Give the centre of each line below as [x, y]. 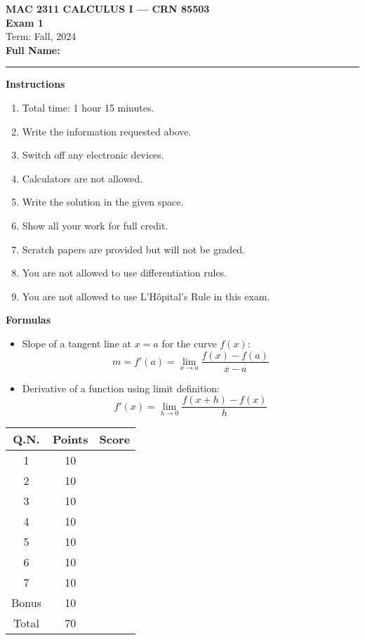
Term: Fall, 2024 [41, 36]
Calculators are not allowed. [82, 178]
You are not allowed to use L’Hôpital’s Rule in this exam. [146, 296]
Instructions [35, 84]
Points [70, 439]
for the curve [189, 343]
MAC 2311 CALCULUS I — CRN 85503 [108, 8]
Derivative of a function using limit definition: [121, 388]
